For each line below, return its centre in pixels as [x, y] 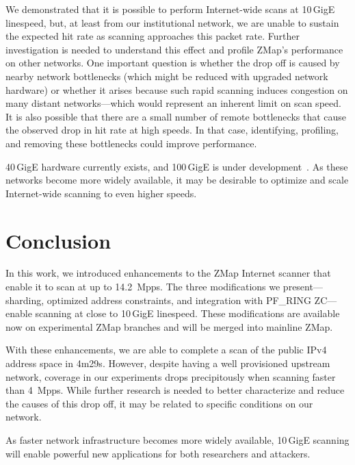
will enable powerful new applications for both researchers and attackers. [158, 453]
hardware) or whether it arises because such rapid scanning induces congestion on [177, 89]
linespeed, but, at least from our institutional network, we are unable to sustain [172, 22]
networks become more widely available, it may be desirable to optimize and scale [177, 180]
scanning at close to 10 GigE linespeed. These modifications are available [187, 313]
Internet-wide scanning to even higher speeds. [101, 193]
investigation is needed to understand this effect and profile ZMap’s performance [174, 49]
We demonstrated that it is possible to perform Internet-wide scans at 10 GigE [170, 9]
